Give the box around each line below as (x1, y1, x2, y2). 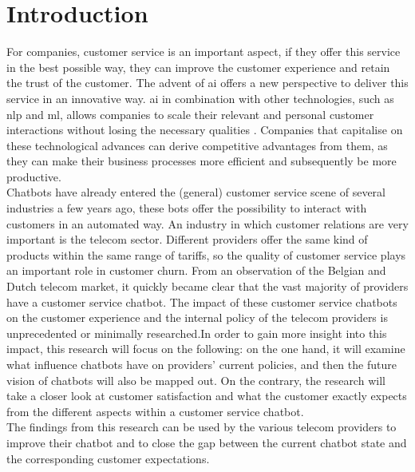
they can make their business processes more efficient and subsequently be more (6, 153, 397, 169)
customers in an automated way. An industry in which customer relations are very (6, 215, 409, 232)
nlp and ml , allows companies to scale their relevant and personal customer (6, 105, 374, 122)
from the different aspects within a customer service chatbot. (6, 403, 304, 419)
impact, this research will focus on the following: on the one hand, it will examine (6, 340, 405, 357)
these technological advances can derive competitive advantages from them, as (6, 137, 388, 153)
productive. (6, 168, 61, 184)
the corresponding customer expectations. (6, 450, 210, 466)
